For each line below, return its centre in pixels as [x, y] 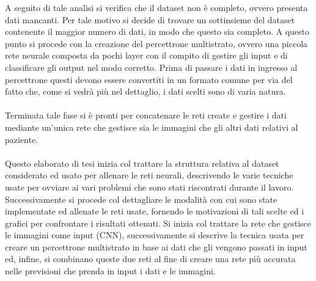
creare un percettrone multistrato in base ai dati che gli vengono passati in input [156, 246]
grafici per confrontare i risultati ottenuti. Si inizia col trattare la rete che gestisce [158, 223]
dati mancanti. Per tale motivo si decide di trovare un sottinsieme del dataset [150, 19]
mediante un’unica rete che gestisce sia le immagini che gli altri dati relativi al [152, 127]
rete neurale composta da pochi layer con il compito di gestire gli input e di [146, 55]
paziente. [22, 139]
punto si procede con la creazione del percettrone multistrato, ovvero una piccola [156, 43]
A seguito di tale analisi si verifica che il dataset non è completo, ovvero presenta [156, 7]
